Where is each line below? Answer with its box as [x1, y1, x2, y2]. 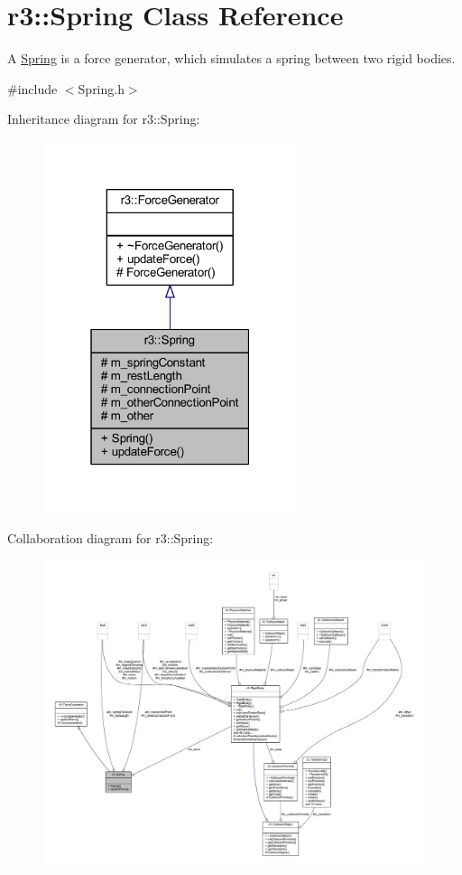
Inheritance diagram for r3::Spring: [7, 109, 200, 128]
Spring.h [78, 79, 125, 98]
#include [7, 79, 58, 98]
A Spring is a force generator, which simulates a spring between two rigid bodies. [7, 49, 456, 68]
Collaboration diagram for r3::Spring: [7, 529, 214, 548]
